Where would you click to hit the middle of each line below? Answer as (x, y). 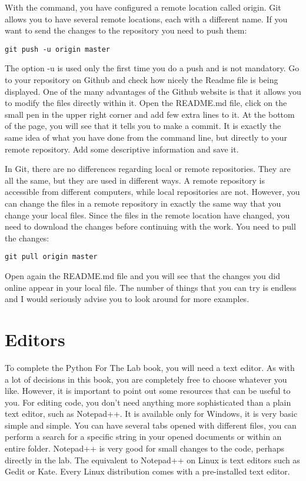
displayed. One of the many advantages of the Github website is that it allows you (153, 91)
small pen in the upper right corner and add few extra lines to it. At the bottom (150, 114)
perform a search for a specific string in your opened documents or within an (143, 437)
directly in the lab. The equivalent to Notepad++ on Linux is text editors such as (152, 460)
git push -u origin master (57, 49)
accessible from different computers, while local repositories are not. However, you (152, 192)
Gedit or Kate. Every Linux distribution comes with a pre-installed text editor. (147, 471)
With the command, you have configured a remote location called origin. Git (143, 7)
